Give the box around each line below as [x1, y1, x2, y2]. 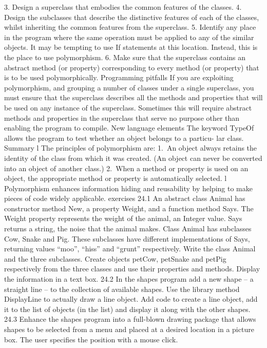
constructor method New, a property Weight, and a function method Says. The [4, 203, 254, 213]
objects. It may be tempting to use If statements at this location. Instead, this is [4, 42, 258, 52]
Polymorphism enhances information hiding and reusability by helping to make [4, 182, 253, 193]
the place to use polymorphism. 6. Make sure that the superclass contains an [4, 51, 246, 62]
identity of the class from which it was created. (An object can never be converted [4, 152, 262, 163]
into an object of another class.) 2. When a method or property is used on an [4, 162, 249, 173]
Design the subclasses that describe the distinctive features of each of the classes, [4, 11, 259, 22]
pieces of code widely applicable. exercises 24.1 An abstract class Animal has [4, 193, 245, 204]
